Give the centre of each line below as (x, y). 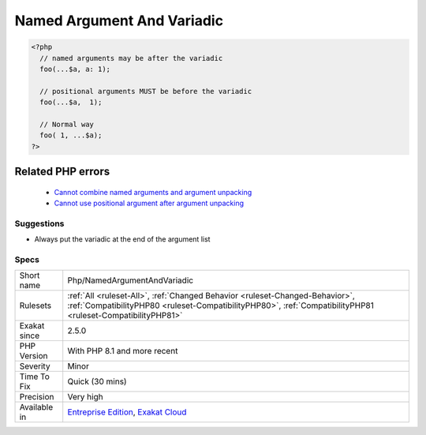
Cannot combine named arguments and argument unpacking (153, 192)
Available (36, 407)
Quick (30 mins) (97, 381)
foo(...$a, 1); (71, 102)
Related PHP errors (62, 172)
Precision (37, 397)
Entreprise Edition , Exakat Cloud (127, 412)
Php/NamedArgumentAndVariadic (130, 280)
